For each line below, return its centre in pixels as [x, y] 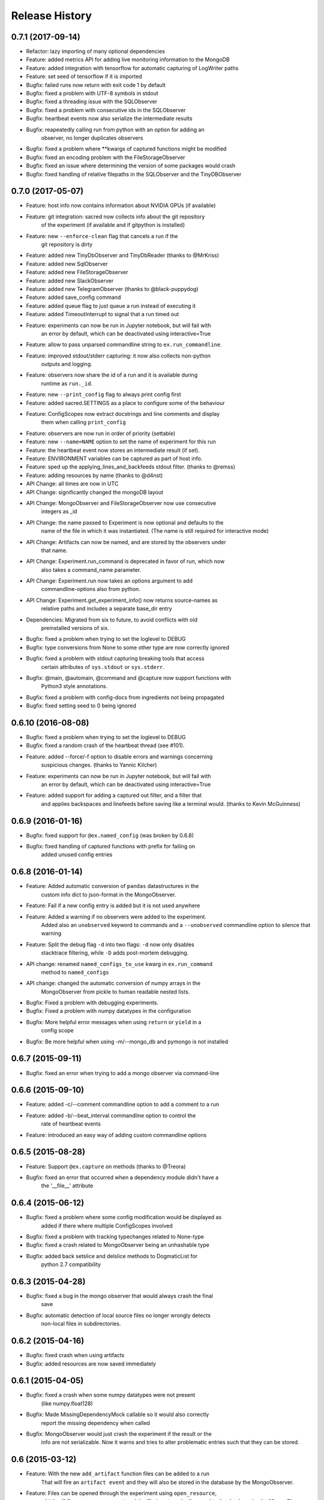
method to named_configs [75, 972]
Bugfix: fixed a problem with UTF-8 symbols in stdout [92, 94]
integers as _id [59, 511]
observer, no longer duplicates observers [92, 137]
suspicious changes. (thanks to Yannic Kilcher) [99, 765]
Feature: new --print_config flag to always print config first [103, 394]
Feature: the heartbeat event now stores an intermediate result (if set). [113, 450]
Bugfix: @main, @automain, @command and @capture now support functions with [128, 677]
